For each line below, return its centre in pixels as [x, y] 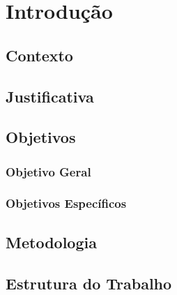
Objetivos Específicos [66, 203]
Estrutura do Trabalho [89, 283]
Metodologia [51, 242]
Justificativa [50, 96]
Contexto [39, 55]
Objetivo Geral [48, 171]
